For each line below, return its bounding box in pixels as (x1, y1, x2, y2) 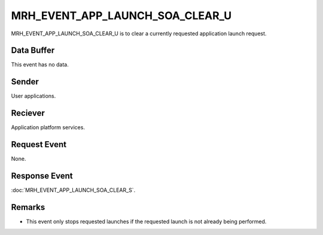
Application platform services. (11, 124, 85, 131)
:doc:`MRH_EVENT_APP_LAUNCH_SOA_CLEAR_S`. (11, 187, 136, 194)
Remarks (11, 202, 45, 212)
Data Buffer (11, 45, 55, 56)
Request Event (11, 139, 67, 149)
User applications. (11, 93, 56, 100)
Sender (11, 77, 39, 87)
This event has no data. (11, 61, 69, 68)
